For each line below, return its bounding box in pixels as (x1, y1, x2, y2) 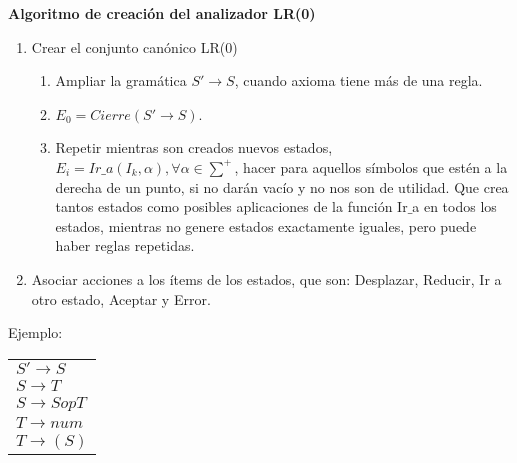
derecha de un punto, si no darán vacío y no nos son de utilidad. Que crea (55, 176, 509, 197)
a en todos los (412, 196, 497, 217)
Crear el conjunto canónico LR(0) (31, 36, 238, 57)
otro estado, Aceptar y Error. (31, 288, 211, 309)
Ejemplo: (8, 322, 63, 343)
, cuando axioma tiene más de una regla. (234, 70, 483, 91)
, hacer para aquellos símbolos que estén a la (234, 156, 508, 177)
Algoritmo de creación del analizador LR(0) (8, 3, 316, 23)
